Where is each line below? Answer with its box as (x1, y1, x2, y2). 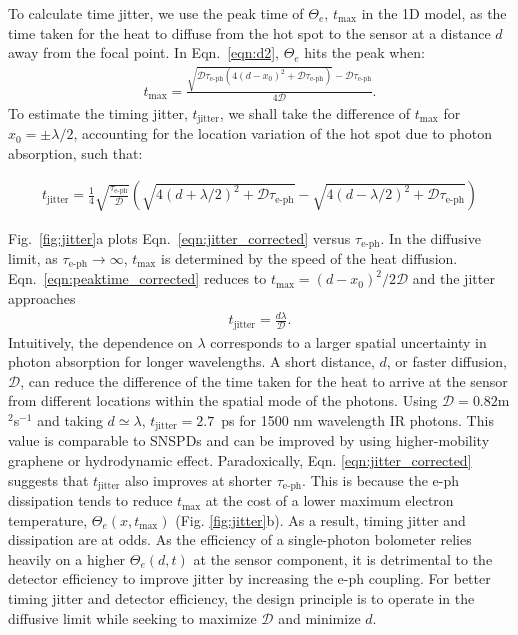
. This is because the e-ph (302, 469, 460, 490)
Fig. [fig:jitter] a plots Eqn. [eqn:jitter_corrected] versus (8, 227, 351, 248)
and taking (37, 410, 103, 431)
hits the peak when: (304, 42, 425, 63)
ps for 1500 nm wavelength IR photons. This (221, 410, 494, 431)
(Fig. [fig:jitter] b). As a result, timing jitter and (175, 509, 466, 530)
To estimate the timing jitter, (8, 102, 188, 123)
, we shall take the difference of (219, 102, 411, 123)
